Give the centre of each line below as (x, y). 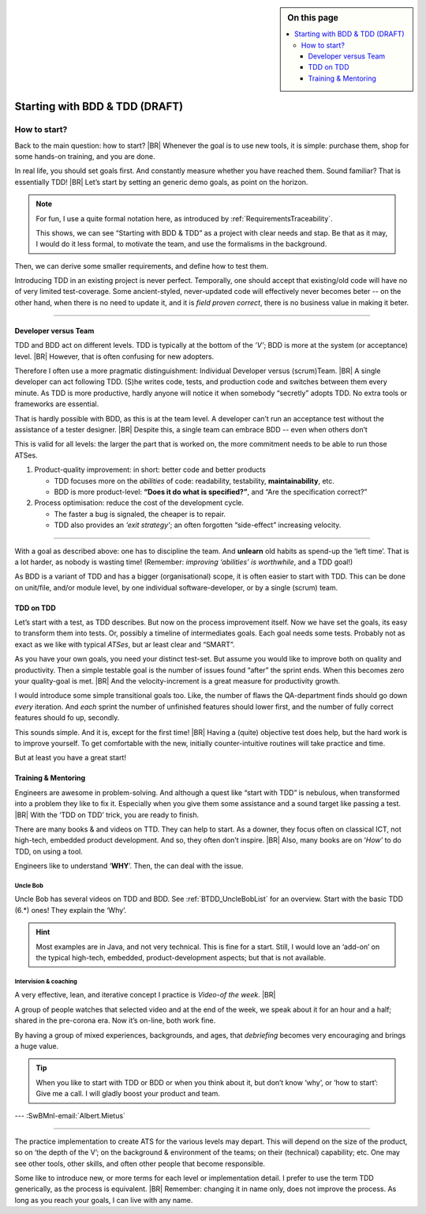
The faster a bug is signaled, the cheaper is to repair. (140, 514)
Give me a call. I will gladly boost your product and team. (128, 1094)
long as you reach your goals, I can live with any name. (104, 1200)
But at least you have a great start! (70, 758)
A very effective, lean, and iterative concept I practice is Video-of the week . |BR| (145, 995)
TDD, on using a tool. (49, 851)
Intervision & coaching (46, 981)
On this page (313, 18)
